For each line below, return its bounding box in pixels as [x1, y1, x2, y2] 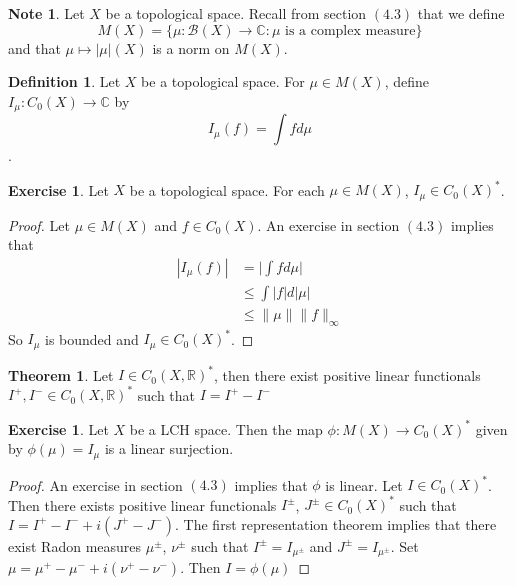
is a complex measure [284, 23, 416, 38]
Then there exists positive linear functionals [8, 494, 277, 515]
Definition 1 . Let [8, 71, 121, 92]
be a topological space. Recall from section [105, 3, 367, 23]
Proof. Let [8, 214, 70, 235]
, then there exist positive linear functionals [213, 364, 481, 385]
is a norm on [152, 37, 230, 58]
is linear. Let [325, 474, 403, 495]
